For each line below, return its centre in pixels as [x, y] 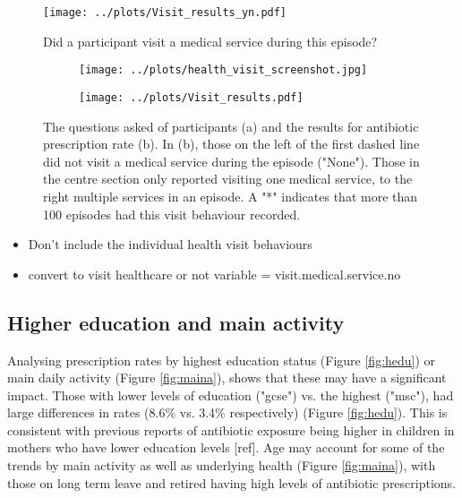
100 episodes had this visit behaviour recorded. [172, 214]
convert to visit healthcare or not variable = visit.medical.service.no [214, 274]
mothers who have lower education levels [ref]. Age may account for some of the [226, 447]
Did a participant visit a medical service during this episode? [210, 41]
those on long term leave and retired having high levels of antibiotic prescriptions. [232, 482]
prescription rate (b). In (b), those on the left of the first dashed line [231, 144]
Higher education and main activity [176, 322]
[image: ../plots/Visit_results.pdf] [191, 97]
